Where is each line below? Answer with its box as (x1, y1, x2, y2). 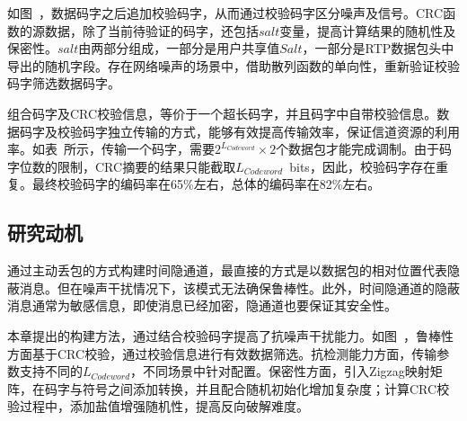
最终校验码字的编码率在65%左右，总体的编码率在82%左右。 (31, 175, 381, 193)
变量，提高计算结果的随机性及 (279, 21, 456, 40)
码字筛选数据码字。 (7, 74, 120, 93)
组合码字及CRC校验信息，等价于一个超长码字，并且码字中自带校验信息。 (7, 103, 437, 122)
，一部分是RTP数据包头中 (302, 39, 454, 58)
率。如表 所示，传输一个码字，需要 (7, 139, 215, 158)
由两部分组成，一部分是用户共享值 (78, 39, 280, 58)
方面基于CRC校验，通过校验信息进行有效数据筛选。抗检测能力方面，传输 (7, 344, 437, 363)
